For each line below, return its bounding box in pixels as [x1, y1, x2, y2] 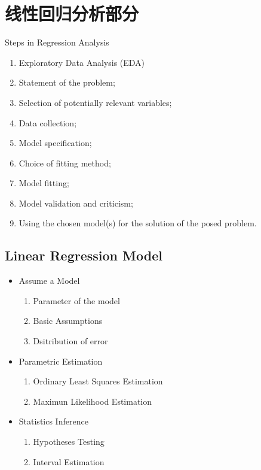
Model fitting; [19, 177, 69, 189]
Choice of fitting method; [19, 156, 111, 169]
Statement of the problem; [19, 76, 115, 89]
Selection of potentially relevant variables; [19, 96, 172, 108]
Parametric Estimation [19, 354, 103, 367]
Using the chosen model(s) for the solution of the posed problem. [19, 217, 257, 229]
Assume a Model [19, 274, 80, 287]
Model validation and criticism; [19, 196, 133, 209]
